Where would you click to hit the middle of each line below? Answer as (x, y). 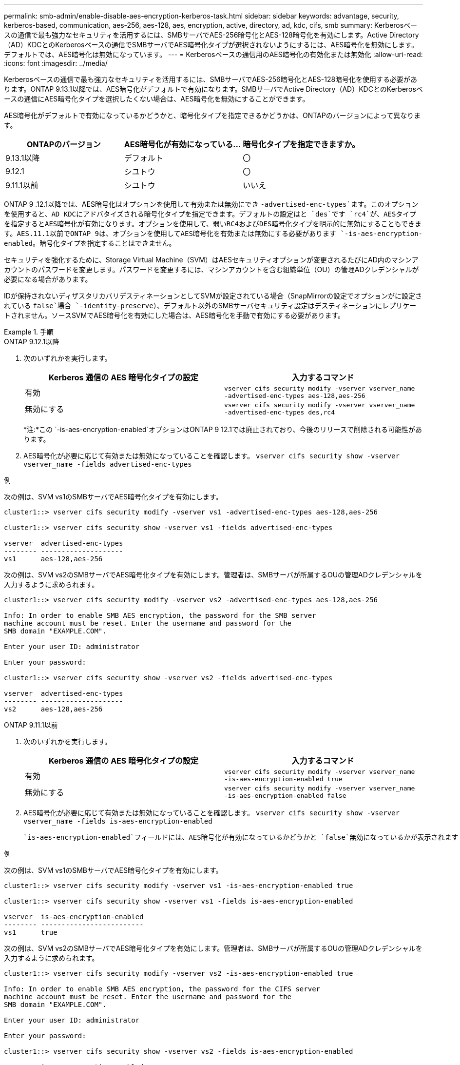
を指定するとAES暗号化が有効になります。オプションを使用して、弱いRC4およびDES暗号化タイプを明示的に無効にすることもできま (213, 224)
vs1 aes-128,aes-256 (53, 559)
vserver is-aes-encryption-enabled (74, 917)
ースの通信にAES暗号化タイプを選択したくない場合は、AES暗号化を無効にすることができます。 (157, 99)
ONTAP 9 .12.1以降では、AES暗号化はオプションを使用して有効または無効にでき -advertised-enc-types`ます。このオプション (211, 204)
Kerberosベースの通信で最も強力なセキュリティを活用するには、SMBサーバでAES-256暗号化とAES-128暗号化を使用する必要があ (211, 79)
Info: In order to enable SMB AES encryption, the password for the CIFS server (162, 989)
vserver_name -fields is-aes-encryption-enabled (118, 821)
